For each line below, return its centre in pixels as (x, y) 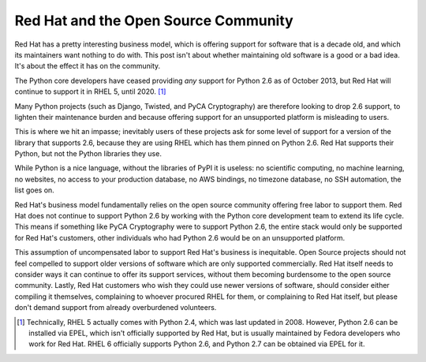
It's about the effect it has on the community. (88, 66)
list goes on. (34, 190)
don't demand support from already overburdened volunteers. (116, 308)
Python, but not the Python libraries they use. (88, 154)
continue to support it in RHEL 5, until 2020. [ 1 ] (90, 91)
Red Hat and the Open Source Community (154, 21)
